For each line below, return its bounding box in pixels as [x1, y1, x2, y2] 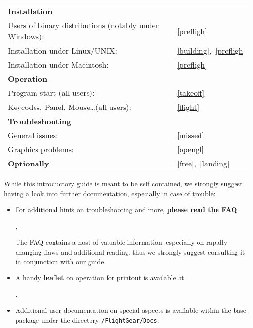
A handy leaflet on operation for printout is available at [15, 273, 184, 283]
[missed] [177, 129, 204, 141]
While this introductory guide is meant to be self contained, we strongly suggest [4, 179, 243, 188]
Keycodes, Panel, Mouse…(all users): [8, 101, 132, 112]
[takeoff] [177, 87, 205, 98]
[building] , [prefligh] [177, 45, 245, 56]
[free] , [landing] [177, 158, 230, 169]
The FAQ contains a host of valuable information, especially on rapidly [15, 237, 228, 247]
